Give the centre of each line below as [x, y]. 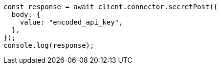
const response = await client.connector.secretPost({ [111, 7]
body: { [26, 14]
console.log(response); [49, 45]
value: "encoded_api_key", [71, 22]
